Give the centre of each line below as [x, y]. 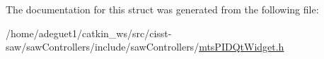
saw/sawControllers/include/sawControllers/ [103, 47]
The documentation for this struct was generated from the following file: [162, 9]
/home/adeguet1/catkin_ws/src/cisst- [89, 33]
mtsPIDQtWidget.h [242, 47]
